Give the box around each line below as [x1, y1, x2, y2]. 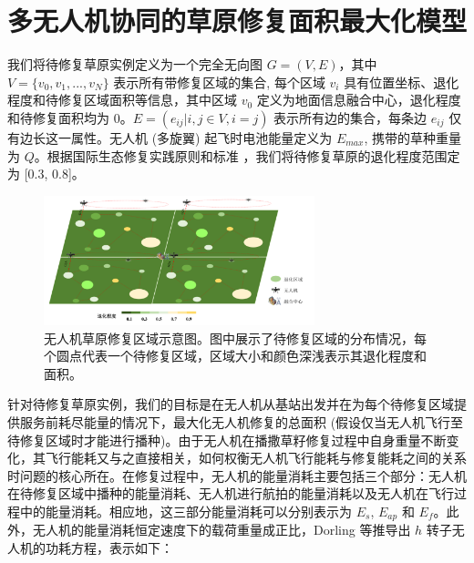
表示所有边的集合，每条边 [273, 107, 428, 127]
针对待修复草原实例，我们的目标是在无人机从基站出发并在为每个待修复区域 [7, 394, 454, 414]
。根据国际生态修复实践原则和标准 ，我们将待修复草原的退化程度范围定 [34, 146, 460, 165]
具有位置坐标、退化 [344, 72, 459, 91]
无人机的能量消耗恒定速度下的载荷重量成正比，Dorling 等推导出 [32, 520, 411, 539]
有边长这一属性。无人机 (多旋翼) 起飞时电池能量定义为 [7, 128, 333, 147]
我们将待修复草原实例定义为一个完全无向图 [7, 55, 263, 74]
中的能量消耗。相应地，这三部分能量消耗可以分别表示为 [19, 501, 352, 520]
